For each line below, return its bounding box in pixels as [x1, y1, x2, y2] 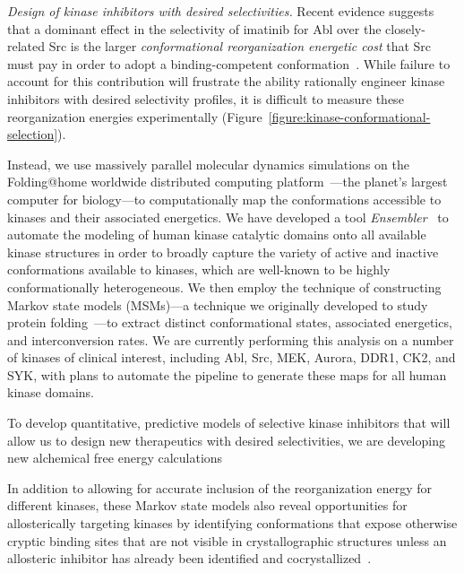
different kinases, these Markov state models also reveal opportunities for [7, 496, 408, 515]
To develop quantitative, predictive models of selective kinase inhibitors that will [7, 413, 451, 432]
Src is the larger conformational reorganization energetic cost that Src [48, 37, 432, 56]
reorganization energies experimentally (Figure [7, 107, 262, 126]
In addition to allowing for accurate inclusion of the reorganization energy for [7, 478, 433, 497]
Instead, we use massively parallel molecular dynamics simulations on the [7, 154, 409, 173]
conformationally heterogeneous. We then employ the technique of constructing [7, 277, 442, 296]
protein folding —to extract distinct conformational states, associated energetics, [7, 313, 452, 332]
